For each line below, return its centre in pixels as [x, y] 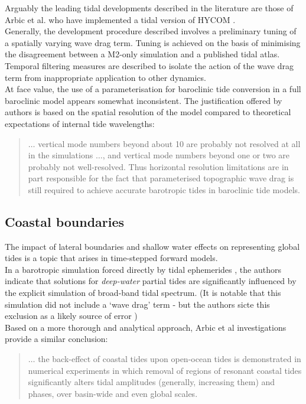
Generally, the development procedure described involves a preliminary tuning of [151, 31]
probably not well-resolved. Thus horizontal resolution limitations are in [158, 166]
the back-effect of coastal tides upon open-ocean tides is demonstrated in [170, 359]
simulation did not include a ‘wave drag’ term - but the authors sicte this [137, 304]
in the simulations [61, 155]
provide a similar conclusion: [56, 339]
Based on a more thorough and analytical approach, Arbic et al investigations [146, 327]
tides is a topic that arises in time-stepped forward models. [111, 258]
